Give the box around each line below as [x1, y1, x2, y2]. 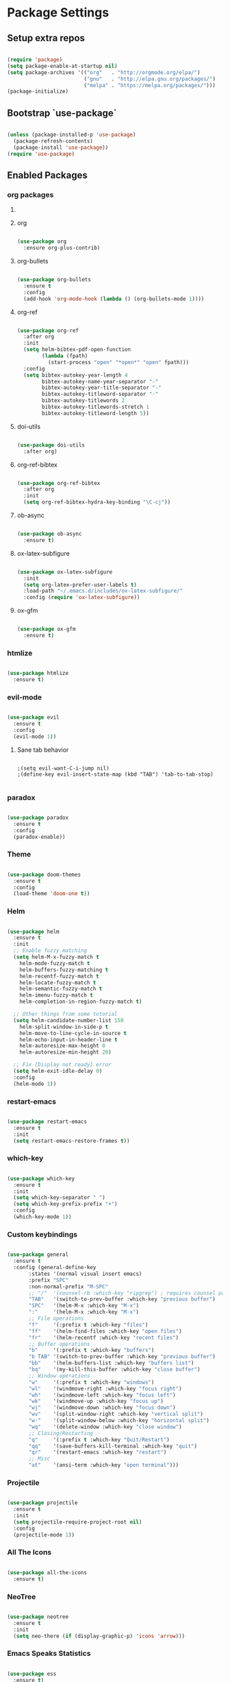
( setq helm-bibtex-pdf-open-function [23, 346, 131, 353]
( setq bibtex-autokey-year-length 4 [23, 372, 128, 379]
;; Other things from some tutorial [13, 1010, 118, 1018]
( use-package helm [7, 928, 60, 935]
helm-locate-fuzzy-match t [19, 979, 97, 986]
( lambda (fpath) [42, 353, 88, 359]
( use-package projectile [7, 1500, 78, 1506]
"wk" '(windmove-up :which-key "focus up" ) [28, 1398, 164, 1405]
